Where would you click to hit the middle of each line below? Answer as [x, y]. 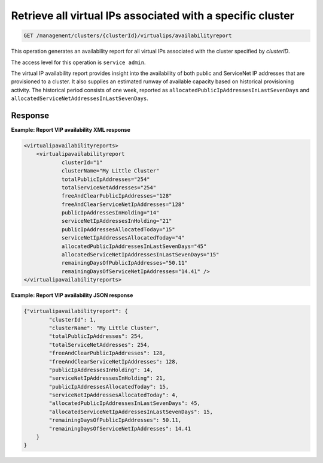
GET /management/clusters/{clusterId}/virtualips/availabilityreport [128, 36]
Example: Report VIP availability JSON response [72, 295]
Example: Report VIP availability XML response [71, 129]
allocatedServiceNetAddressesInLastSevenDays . [80, 98]
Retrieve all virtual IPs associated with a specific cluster [153, 16]
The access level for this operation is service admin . [78, 62]
